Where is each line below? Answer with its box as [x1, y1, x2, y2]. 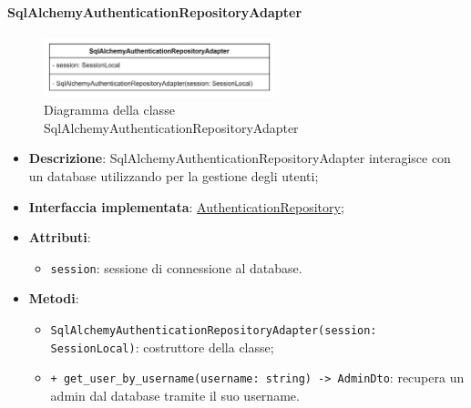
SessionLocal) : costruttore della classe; [50, 337, 274, 356]
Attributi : [28, 228, 91, 247]
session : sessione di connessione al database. [50, 258, 302, 277]
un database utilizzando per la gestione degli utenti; [28, 167, 319, 185]
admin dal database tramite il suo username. [50, 386, 300, 404]
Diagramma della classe [44, 100, 175, 119]
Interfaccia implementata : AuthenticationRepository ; [28, 197, 344, 216]
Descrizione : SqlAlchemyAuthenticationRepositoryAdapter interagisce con [28, 148, 451, 168]
